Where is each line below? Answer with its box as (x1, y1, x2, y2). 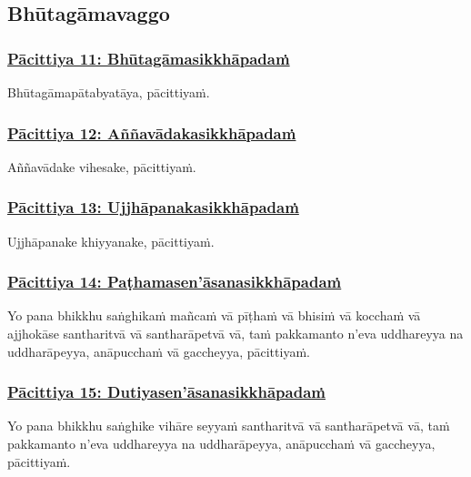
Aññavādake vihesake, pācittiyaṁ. (7, 157, 196, 176)
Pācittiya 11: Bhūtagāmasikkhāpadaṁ (7, 46, 290, 69)
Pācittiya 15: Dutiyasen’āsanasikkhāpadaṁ (7, 381, 326, 403)
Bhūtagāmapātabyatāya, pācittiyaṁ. (7, 83, 210, 101)
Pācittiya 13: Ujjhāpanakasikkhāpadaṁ (7, 196, 299, 218)
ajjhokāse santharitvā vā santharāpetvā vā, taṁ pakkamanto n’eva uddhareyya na (7, 324, 464, 343)
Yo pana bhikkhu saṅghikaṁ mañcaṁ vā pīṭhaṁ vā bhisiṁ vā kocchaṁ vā (7, 306, 421, 325)
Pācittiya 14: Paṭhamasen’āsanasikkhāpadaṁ (7, 270, 342, 293)
